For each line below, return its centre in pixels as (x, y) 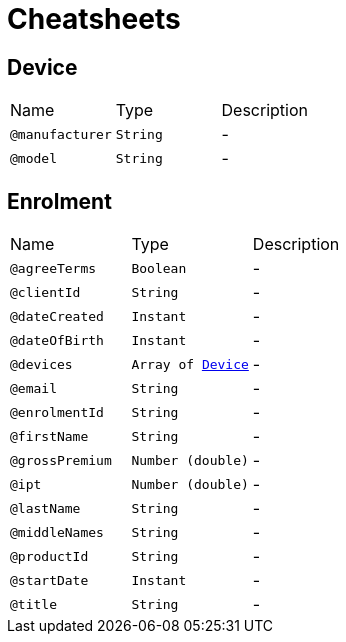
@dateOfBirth (57, 340)
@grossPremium (61, 460)
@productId (49, 556)
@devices (41, 364)
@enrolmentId (57, 412)
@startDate (49, 580)
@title (33, 604)
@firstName (49, 436)
